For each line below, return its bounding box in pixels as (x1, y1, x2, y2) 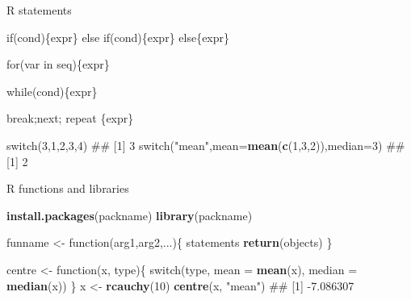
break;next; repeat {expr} (6, 110, 134, 127)
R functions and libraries (6, 180, 129, 197)
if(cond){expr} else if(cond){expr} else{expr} (6, 28, 230, 45)
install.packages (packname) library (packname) (6, 206, 253, 223)
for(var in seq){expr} (6, 56, 110, 73)
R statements (6, 2, 72, 18)
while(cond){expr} (6, 82, 98, 99)
